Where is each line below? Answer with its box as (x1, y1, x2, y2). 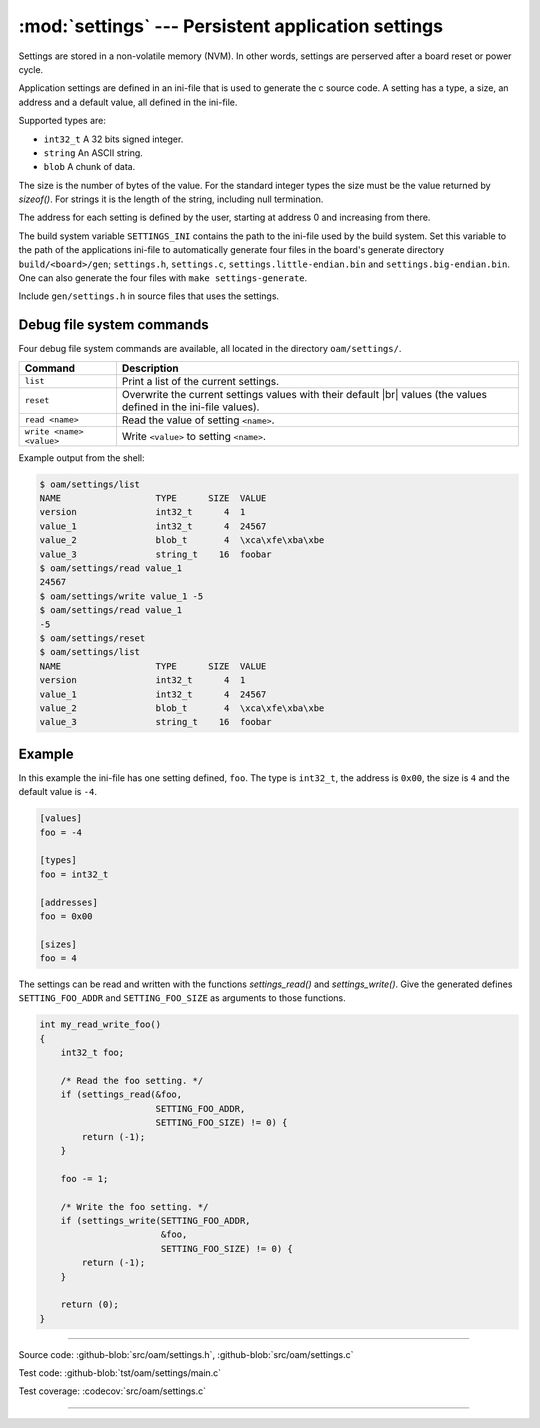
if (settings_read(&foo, (60, 1089, 183, 1100)
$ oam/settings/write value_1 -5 (39, 590, 204, 602)
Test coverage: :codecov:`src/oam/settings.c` (18, 1385, 207, 1397)
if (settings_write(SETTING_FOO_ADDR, (60, 1215, 251, 1226)
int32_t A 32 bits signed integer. (43, 133, 184, 145)
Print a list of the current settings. (121, 374, 280, 388)
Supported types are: (18, 115, 107, 127)
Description (121, 361, 179, 375)
